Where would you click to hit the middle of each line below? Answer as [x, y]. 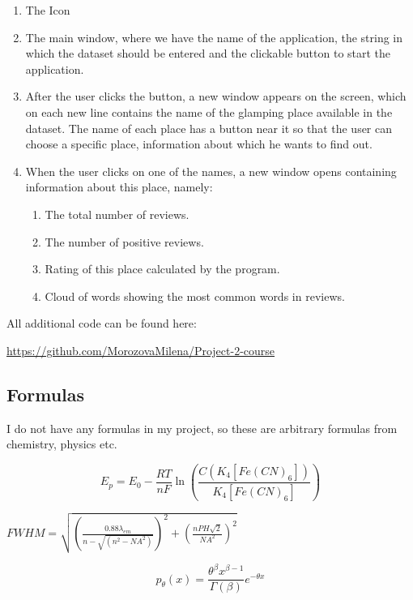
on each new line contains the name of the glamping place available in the [209, 111]
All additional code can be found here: [102, 323]
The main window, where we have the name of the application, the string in [214, 37]
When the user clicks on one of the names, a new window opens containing [211, 171]
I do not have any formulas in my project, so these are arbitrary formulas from [202, 428]
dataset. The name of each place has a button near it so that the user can [209, 128]
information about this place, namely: [119, 187]
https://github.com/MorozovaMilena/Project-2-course [141, 350]
